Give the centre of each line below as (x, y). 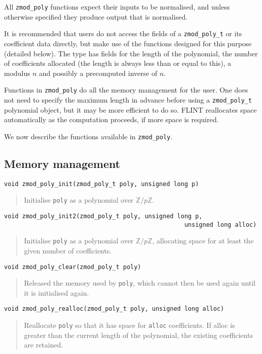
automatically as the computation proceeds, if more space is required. (111, 119)
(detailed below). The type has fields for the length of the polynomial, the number (131, 53)
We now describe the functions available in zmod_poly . (88, 136)
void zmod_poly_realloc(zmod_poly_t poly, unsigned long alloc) (114, 309)
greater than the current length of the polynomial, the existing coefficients (138, 335)
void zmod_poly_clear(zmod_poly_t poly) (73, 267)
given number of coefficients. (68, 250)
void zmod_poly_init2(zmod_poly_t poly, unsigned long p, (103, 216)
